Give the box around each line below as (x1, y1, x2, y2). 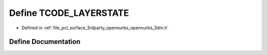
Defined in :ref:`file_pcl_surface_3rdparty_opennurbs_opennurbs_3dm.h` (21, 25, 169, 31)
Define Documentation (9, 38, 81, 46)
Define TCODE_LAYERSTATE (9, 7, 130, 18)
